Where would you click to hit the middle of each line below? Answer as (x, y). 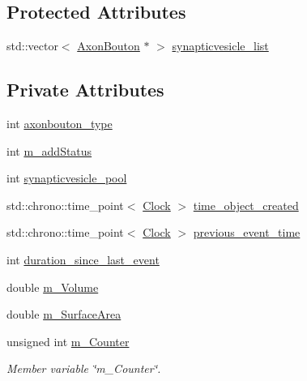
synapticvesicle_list (220, 46)
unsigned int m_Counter (68, 341)
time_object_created (246, 205)
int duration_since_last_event (83, 259)
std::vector (32, 46)
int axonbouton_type (60, 123)
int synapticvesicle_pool (67, 178)
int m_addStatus (49, 150)
